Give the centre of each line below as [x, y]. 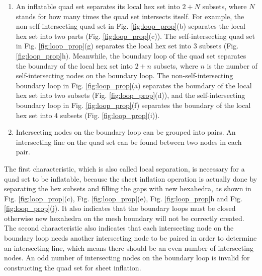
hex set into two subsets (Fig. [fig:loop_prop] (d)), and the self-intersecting [130, 95]
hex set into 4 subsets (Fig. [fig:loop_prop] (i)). [88, 115]
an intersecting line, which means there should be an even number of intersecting [129, 247]
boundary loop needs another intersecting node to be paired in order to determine [130, 238]
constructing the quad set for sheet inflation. [73, 267]
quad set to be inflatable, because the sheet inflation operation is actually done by [131, 178]
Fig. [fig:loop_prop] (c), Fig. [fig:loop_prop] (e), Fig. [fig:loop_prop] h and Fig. [123, 198]
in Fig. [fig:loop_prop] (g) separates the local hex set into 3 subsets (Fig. [127, 46]
